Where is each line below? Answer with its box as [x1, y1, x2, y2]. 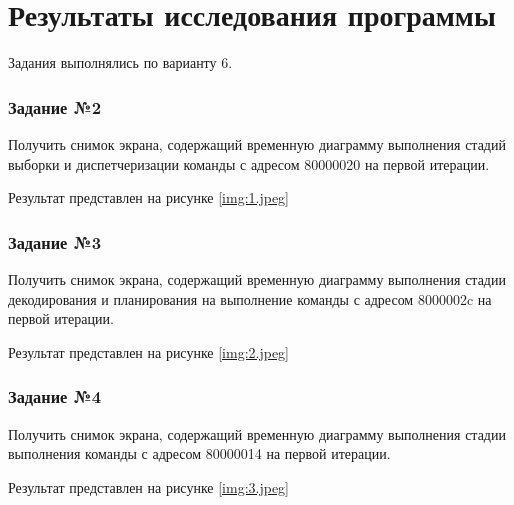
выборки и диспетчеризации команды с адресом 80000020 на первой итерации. [8, 153, 490, 174]
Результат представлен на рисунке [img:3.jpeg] [8, 476, 290, 497]
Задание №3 [8, 229, 102, 254]
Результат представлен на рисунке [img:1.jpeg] [8, 187, 290, 208]
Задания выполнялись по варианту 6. [8, 52, 233, 73]
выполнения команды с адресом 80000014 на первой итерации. [8, 443, 391, 464]
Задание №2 [8, 94, 102, 119]
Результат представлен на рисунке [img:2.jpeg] [8, 341, 290, 362]
